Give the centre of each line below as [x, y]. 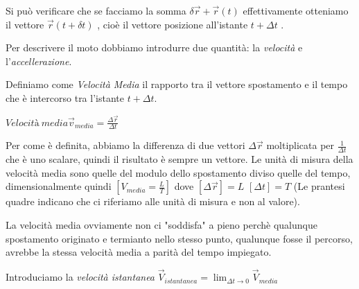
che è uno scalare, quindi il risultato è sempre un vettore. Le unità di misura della [179, 159]
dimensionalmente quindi [59, 186]
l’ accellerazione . [39, 61]
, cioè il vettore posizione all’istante [173, 24]
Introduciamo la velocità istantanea [80, 277]
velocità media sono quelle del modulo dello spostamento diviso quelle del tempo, [178, 172]
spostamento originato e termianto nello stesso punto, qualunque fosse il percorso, [179, 238]
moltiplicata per [300, 145]
